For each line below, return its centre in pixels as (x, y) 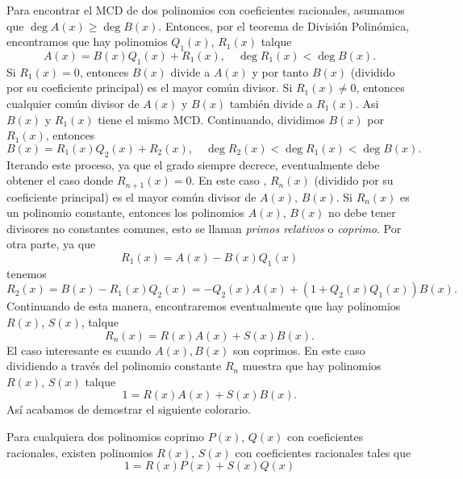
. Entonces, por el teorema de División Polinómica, (284, 25)
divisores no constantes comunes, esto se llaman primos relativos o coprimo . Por (204, 228)
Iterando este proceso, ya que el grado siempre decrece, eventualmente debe (193, 164)
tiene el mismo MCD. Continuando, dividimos (211, 119)
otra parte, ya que (51, 244)
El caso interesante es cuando (79, 350)
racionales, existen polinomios (80, 452)
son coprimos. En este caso (299, 350)
